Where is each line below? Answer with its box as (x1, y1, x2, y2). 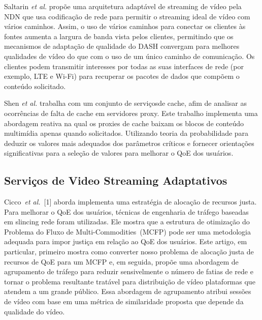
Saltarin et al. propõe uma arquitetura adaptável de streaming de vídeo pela (4, 1, 242, 11)
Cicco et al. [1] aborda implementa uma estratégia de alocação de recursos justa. (4, 196, 257, 207)
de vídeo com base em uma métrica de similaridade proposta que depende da (4, 296, 244, 307)
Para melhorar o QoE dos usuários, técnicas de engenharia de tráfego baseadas (4, 206, 249, 217)
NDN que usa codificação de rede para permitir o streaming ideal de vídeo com (4, 11, 250, 21)
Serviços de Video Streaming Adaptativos (4, 172, 227, 188)
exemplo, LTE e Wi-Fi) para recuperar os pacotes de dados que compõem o (4, 71, 240, 81)
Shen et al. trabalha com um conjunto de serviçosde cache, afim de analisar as (4, 98, 247, 108)
